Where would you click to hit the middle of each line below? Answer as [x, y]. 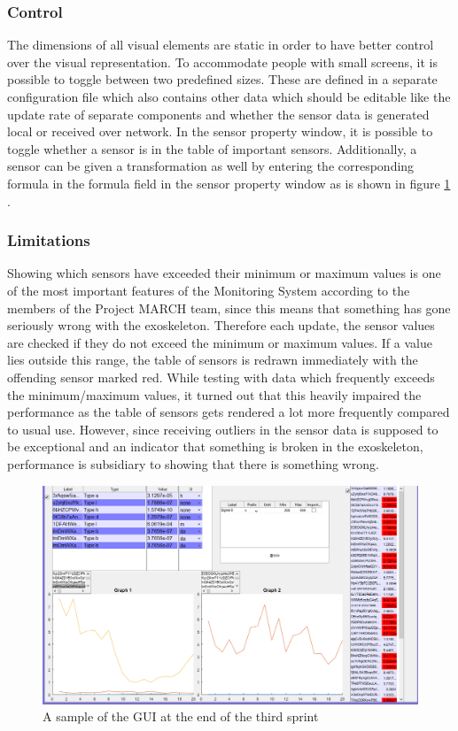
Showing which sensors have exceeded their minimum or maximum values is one [224, 273]
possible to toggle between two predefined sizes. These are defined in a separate [222, 79]
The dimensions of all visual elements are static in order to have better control [221, 45]
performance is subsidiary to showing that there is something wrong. [193, 463]
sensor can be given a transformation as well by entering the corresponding [211, 166]
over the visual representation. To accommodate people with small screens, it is [222, 62]
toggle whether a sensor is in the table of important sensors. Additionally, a [212, 148]
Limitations [49, 240]
